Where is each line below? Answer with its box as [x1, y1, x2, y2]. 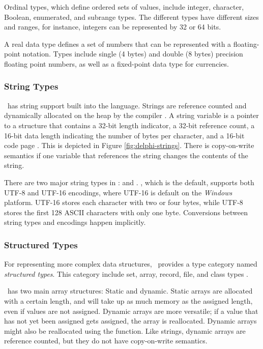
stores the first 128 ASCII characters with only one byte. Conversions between [4, 207, 248, 217]
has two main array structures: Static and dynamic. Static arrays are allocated [7, 285, 253, 296]
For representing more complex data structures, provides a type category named [4, 258, 257, 269]
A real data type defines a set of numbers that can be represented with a [4, 38, 231, 49]
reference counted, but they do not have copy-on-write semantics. [4, 335, 208, 346]
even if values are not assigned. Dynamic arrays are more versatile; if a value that [4, 305, 258, 316]
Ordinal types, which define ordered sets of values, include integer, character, [4, 2, 244, 12]
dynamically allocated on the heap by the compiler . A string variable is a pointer [4, 110, 259, 121]
